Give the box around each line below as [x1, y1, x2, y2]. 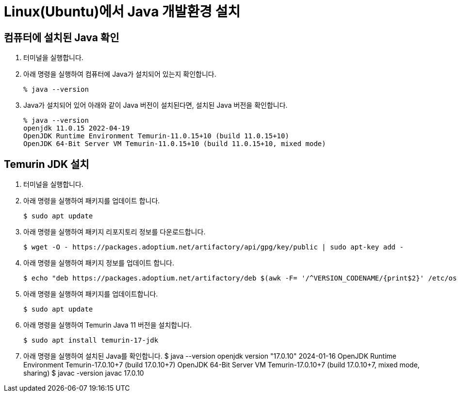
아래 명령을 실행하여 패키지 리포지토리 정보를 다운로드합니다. [23, 228, 206, 236]
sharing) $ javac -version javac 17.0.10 [23, 369, 144, 378]
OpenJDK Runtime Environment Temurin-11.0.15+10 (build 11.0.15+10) [23, 132, 289, 140]
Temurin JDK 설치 [4, 158, 89, 170]
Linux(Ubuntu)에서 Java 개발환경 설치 [4, 3, 241, 20]
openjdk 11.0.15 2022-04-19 [23, 124, 130, 132]
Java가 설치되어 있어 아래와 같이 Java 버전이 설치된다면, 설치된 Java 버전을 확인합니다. [23, 101, 288, 110]
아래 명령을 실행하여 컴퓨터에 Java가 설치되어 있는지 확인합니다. [23, 70, 216, 79]
